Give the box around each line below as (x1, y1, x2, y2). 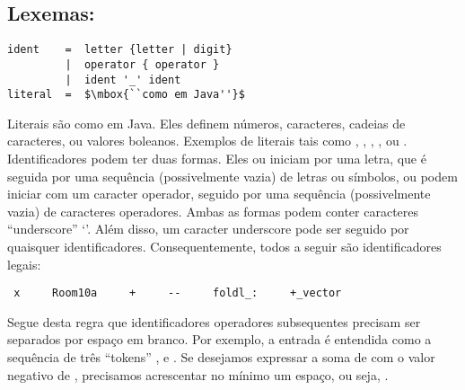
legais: (7, 254, 41, 273)
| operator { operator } (65, 58, 220, 71)
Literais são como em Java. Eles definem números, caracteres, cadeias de (7, 113, 406, 132)
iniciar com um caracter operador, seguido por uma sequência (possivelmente (7, 184, 431, 203)
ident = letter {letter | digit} (7, 43, 232, 57)
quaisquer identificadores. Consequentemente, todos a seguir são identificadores (7, 236, 442, 255)
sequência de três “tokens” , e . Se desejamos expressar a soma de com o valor (7, 348, 435, 367)
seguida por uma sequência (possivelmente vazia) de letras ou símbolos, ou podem (7, 166, 458, 185)
